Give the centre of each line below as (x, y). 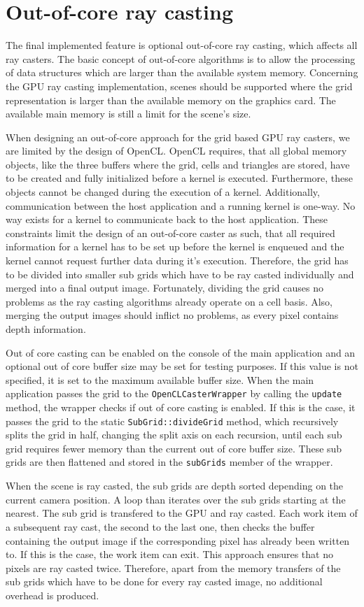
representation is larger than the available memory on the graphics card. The (171, 100)
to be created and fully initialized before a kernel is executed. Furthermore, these (180, 178)
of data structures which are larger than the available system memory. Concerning (182, 72)
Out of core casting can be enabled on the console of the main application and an (181, 352)
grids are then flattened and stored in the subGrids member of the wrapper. (169, 462)
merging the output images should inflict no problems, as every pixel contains (172, 315)
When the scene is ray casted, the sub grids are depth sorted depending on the (175, 486)
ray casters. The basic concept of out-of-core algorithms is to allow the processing (181, 58)
